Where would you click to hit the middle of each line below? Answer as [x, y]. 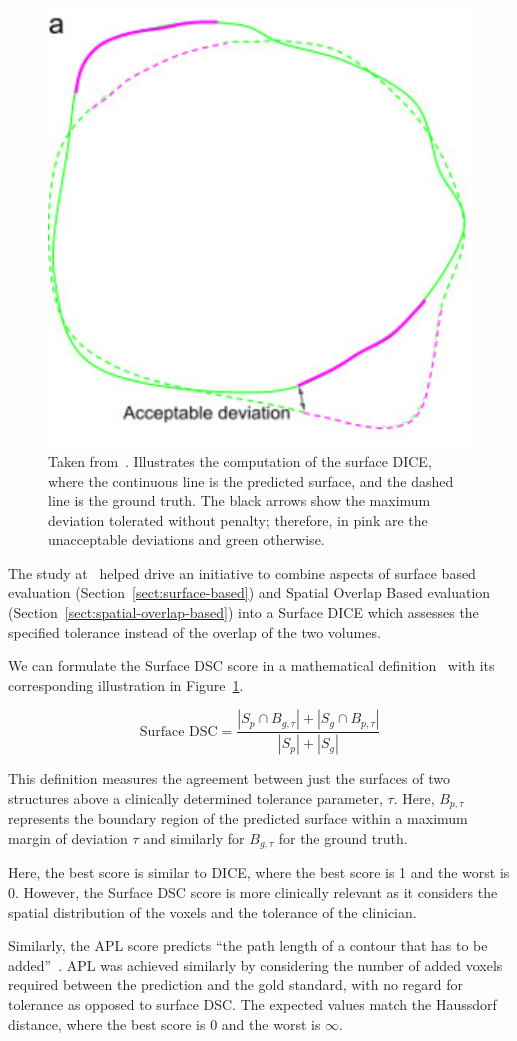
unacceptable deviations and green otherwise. [186, 539]
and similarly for [194, 837]
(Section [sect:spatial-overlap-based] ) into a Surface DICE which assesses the [243, 612]
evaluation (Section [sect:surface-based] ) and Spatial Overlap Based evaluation [249, 592]
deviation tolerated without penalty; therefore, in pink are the [238, 519]
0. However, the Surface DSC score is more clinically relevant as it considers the [253, 892]
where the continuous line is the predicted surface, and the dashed [251, 480]
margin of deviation [68, 837]
